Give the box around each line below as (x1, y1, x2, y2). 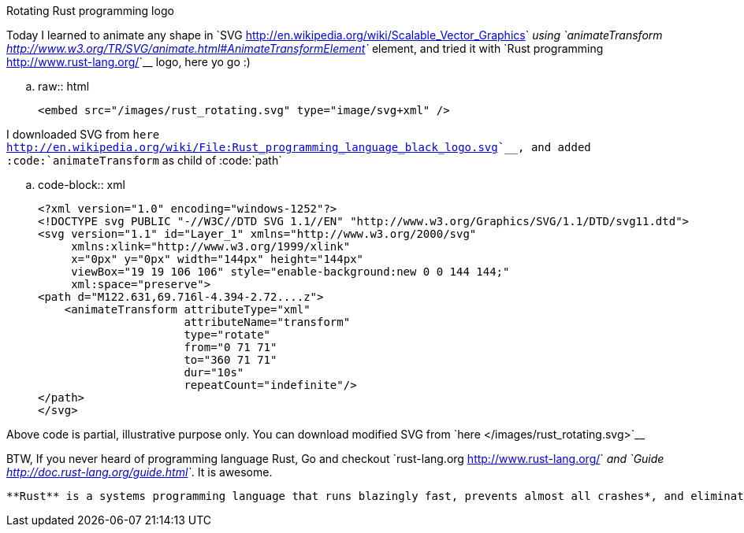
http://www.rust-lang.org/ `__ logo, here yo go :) (6, 55, 251, 68)
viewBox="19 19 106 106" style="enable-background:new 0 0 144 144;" (71, 265, 510, 278)
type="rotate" (184, 328, 271, 341)
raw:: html (38, 80, 90, 93)
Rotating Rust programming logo (6, 4, 174, 17)
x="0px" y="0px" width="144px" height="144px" (71, 253, 364, 265)
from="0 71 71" (184, 341, 277, 353)
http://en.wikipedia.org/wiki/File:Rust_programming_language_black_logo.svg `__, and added (6, 141, 591, 154)
